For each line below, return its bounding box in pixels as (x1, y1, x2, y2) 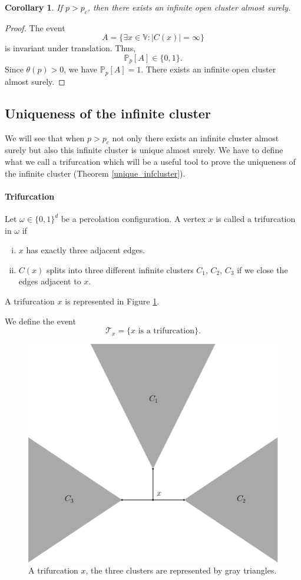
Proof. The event (5, 21, 65, 34)
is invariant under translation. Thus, (5, 42, 136, 54)
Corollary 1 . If (5, 1, 62, 13)
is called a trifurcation (216, 213, 296, 225)
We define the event (5, 314, 76, 327)
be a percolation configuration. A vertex (61, 213, 206, 225)
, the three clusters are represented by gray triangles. (85, 564, 277, 576)
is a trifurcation (138, 327, 195, 336)
